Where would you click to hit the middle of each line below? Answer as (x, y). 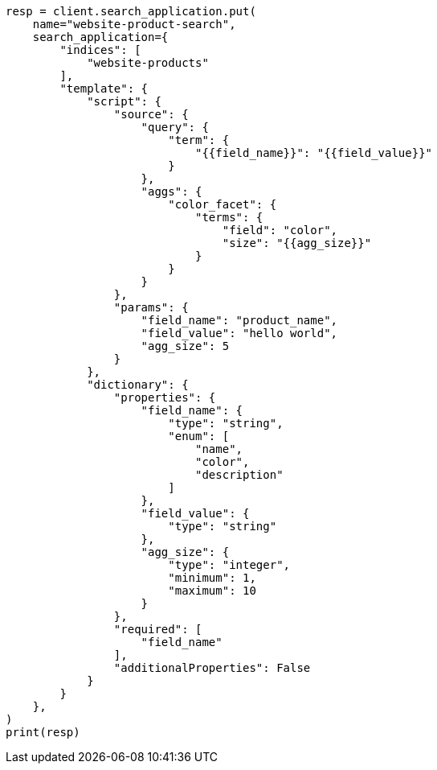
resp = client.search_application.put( (131, 11)
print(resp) (43, 732)
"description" (239, 475)
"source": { (151, 114)
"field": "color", (280, 230)
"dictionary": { (138, 385)
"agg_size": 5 (185, 346)
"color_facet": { (223, 204)
